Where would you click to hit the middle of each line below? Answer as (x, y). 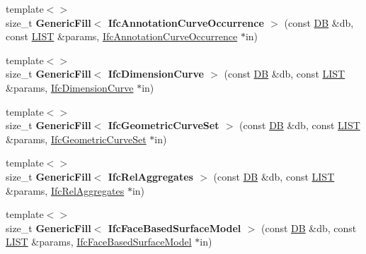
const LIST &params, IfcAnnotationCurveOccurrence (122, 36)
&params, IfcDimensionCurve (70, 87)
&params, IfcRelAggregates (65, 190)
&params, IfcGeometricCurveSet (76, 139)
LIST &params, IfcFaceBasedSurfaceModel (99, 242)
